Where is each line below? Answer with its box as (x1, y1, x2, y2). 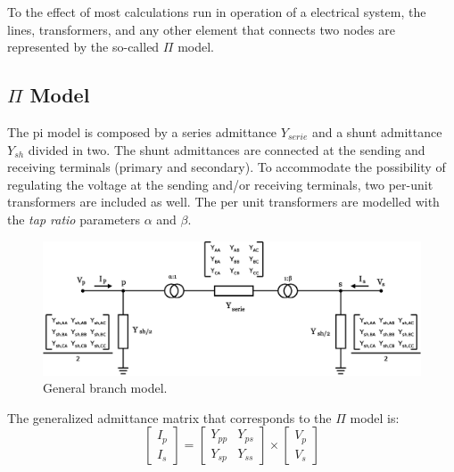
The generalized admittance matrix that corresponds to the (7, 408, 332, 427)
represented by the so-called (7, 37, 160, 56)
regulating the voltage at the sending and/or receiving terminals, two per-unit (7, 175, 433, 193)
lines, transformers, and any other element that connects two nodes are (7, 20, 395, 38)
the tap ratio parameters (7, 209, 141, 228)
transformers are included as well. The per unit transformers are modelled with (7, 192, 440, 211)
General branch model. (43, 378, 168, 397)
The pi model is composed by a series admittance (7, 122, 277, 141)
